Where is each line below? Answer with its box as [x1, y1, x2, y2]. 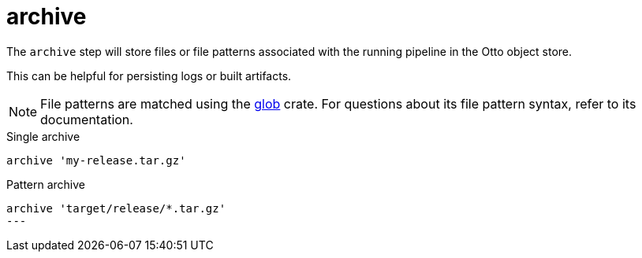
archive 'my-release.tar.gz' [6, 153, 186, 167]
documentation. [40, 111, 133, 127]
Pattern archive [6, 177, 86, 191]
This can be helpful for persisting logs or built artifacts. [6, 68, 292, 83]
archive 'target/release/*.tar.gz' [6, 201, 226, 215]
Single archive [6, 129, 80, 143]
